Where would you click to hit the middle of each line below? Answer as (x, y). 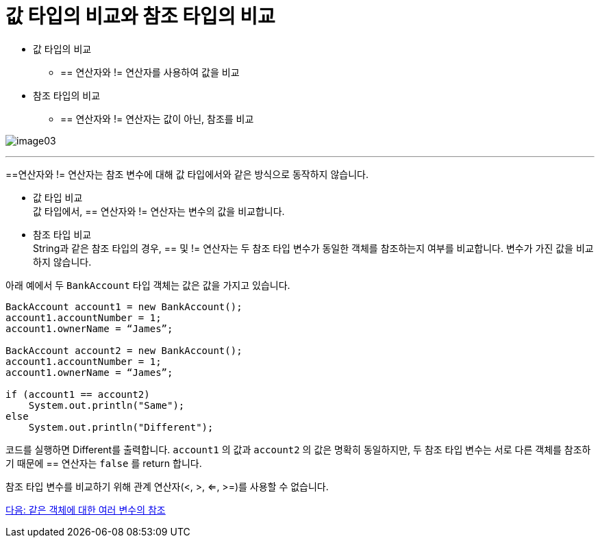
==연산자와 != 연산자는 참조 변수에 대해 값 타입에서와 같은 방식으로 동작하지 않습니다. (187, 174)
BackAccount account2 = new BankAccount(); (124, 350)
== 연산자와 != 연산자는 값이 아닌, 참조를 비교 (157, 118)
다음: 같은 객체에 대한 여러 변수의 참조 (86, 509)
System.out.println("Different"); (121, 427)
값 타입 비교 (58, 197)
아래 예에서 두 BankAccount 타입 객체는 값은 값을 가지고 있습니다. (148, 285)
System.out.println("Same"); (107, 405)
